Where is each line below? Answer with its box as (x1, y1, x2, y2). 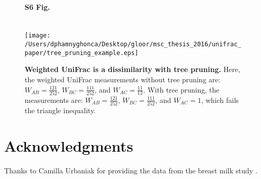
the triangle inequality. (25, 105, 96, 116)
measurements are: (25, 94, 83, 105)
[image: (25, 32, 51, 40)
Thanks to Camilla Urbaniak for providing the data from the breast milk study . (4, 165, 257, 175)
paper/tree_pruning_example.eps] (25, 49, 138, 57)
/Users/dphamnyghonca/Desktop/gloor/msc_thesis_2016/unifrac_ (25, 41, 242, 48)
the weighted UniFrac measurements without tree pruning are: (25, 74, 220, 84)
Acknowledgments (4, 135, 133, 156)
